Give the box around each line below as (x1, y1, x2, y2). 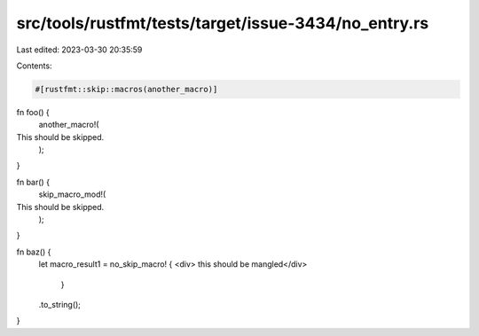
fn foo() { (16, 106, 51, 117)
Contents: (16, 60, 52, 71)
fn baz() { (16, 246, 51, 257)
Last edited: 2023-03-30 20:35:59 (16, 44, 143, 55)
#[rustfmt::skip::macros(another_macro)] (35, 84, 218, 94)
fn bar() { (16, 176, 51, 187)
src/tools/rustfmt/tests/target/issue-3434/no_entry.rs (16, 13, 429, 33)
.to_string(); (38, 299, 82, 309)
